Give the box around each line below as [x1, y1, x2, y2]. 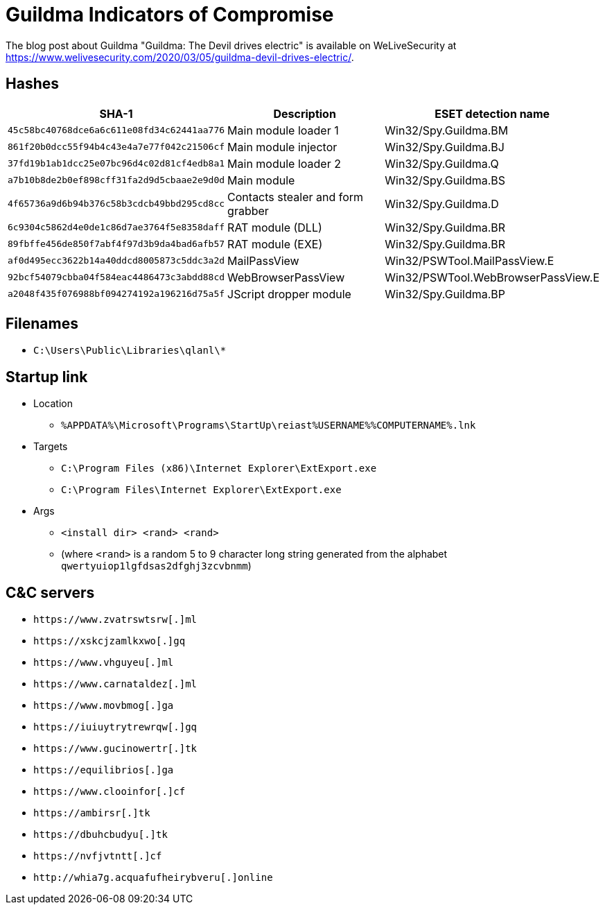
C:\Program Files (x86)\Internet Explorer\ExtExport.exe [61, 463, 377, 474]
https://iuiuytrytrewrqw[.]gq [33, 721, 198, 733]
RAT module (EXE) [227, 237, 323, 251]
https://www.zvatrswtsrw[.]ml [33, 614, 198, 626]
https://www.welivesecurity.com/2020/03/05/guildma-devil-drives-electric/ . [6, 51, 354, 63]
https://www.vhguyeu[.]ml [33, 657, 174, 669]
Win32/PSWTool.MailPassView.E [385, 253, 554, 268]
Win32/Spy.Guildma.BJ [385, 139, 505, 154]
